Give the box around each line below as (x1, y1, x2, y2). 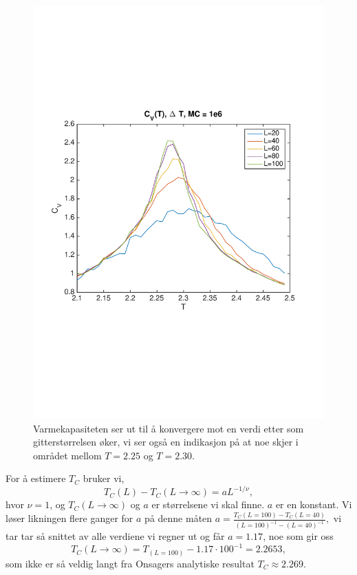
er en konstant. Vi (275, 497, 352, 512)
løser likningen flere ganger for (6, 511, 133, 525)
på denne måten (144, 511, 213, 525)
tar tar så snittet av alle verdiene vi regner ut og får (6, 529, 225, 543)
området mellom (33, 448, 102, 462)
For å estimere (6, 471, 66, 485)
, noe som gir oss (263, 529, 334, 543)
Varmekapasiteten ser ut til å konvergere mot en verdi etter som (33, 421, 304, 435)
